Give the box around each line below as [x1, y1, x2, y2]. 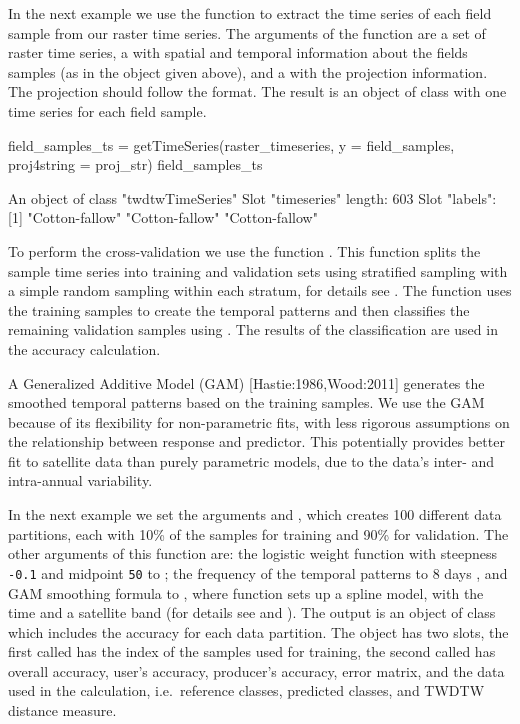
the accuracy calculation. [8, 338, 161, 359]
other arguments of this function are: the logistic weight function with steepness [8, 543, 498, 564]
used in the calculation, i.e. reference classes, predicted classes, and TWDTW [8, 680, 485, 701]
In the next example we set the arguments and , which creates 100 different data [8, 504, 502, 525]
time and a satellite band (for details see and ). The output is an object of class [8, 602, 496, 623]
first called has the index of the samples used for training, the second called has [8, 641, 496, 662]
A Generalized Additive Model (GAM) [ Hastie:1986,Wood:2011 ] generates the [8, 372, 485, 393]
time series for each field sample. [8, 100, 207, 121]
